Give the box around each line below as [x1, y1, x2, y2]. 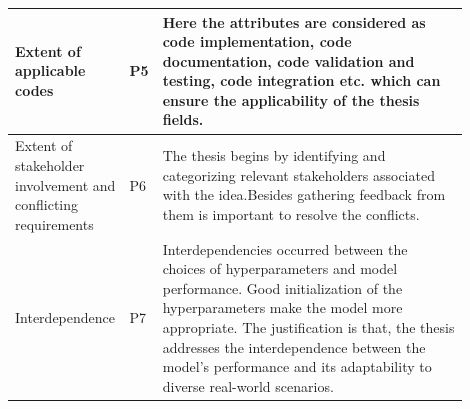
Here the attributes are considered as [162, 11, 426, 32]
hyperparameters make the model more [162, 297, 403, 318]
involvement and [15, 174, 116, 195]
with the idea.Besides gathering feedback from [162, 184, 446, 205]
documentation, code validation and [162, 50, 415, 71]
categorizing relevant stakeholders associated [162, 164, 435, 185]
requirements [15, 213, 94, 234]
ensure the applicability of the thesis [162, 89, 420, 110]
